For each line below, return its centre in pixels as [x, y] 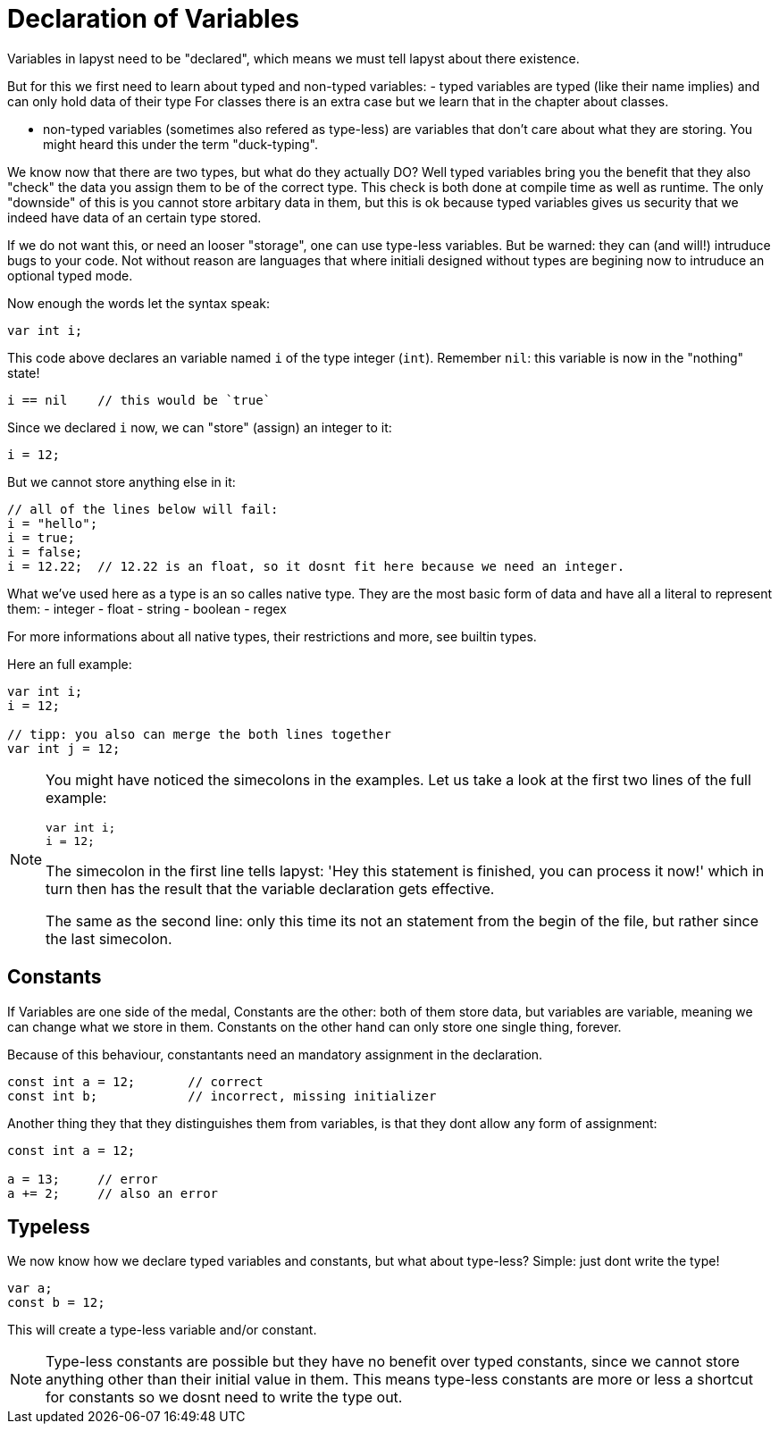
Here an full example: [70, 664]
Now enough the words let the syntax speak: [138, 303]
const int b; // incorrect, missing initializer [222, 1096]
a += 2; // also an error [113, 1193]
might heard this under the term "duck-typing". [180, 144]
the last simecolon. [109, 938]
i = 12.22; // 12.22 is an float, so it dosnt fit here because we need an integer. [316, 566]
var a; [30, 1289]
